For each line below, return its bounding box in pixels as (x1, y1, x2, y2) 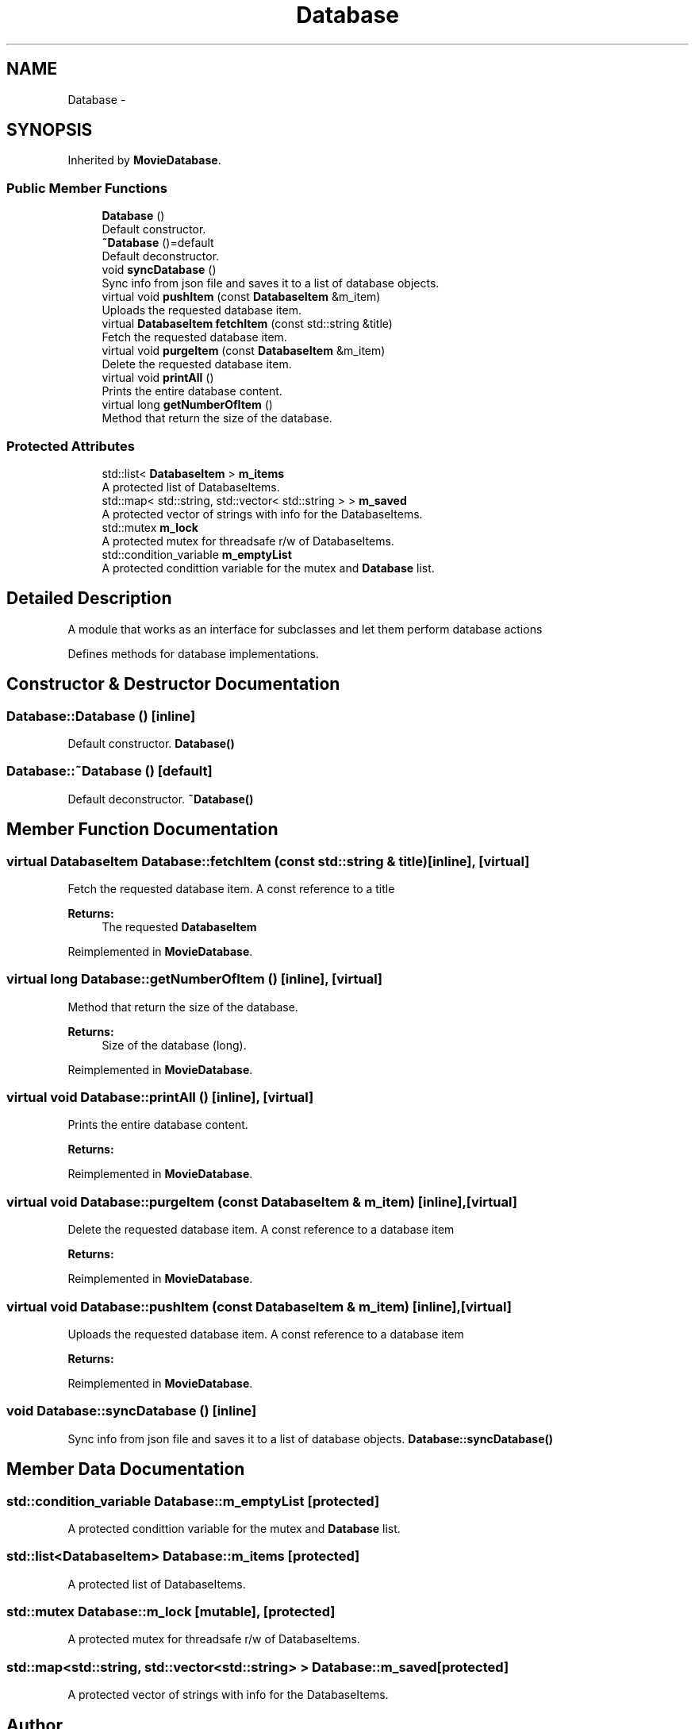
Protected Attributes (6, 437, 135, 454)
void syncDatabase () (102, 263, 217, 277)
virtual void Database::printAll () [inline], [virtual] (6, 1089, 314, 1106)
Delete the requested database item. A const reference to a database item (67, 1223, 455, 1237)
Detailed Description (6, 588, 172, 609)
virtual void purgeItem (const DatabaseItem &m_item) (102, 344, 386, 358)
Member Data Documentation (6, 1459, 245, 1480)
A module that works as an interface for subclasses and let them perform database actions (67, 622, 543, 636)
